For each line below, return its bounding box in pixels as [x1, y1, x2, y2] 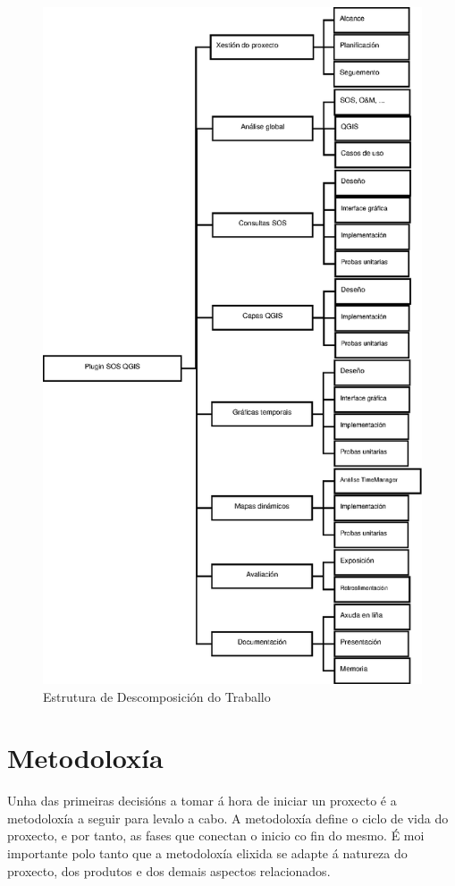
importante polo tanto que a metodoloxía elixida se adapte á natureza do [7, 844, 408, 863]
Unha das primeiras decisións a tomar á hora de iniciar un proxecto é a [7, 791, 397, 810]
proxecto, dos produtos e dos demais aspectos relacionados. [7, 861, 331, 880]
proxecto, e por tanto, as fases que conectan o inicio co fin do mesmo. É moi [7, 826, 425, 845]
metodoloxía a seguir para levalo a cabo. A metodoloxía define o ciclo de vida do [7, 808, 449, 827]
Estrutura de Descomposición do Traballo [43, 687, 271, 705]
